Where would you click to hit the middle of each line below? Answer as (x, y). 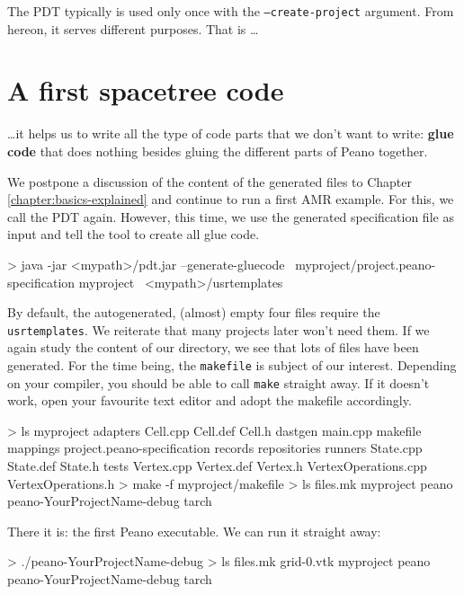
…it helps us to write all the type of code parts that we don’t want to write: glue (231, 133)
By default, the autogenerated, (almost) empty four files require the (194, 312)
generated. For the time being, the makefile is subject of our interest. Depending (232, 364)
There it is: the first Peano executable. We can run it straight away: (194, 531)
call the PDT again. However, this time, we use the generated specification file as (231, 216)
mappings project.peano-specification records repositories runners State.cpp (215, 448)
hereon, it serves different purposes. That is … (133, 28)
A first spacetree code (146, 90)
